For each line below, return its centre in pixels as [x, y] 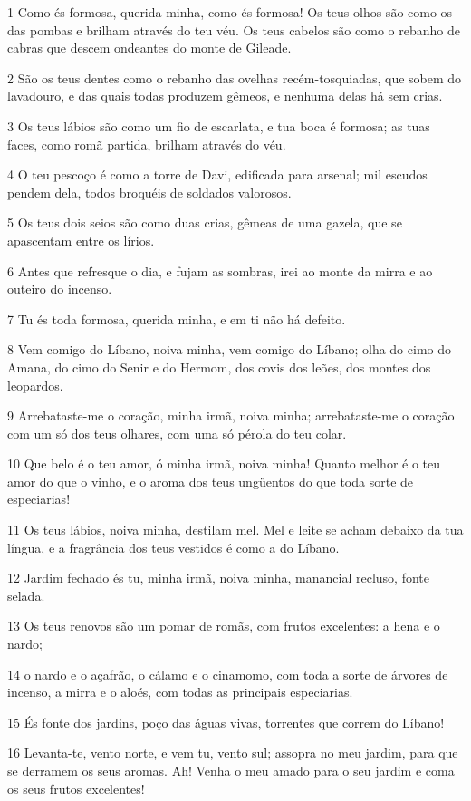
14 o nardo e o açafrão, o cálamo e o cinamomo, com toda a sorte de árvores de [228, 674]
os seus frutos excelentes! [76, 788]
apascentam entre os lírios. [81, 240]
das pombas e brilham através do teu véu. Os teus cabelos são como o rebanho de [234, 29]
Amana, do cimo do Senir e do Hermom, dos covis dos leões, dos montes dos [219, 367]
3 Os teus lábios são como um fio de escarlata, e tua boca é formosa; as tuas [219, 125]
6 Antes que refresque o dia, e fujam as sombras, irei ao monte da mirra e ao [220, 270]
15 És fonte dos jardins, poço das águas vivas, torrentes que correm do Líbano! [226, 722]
